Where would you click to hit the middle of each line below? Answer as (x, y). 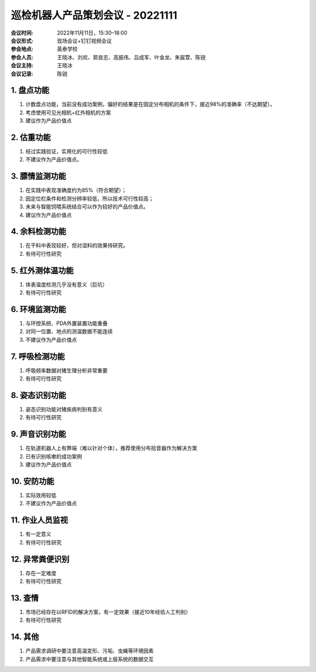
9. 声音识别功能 (39, 434)
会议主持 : (22, 66)
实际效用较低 (41, 495)
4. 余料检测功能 (39, 232)
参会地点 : (22, 49)
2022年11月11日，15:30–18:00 (92, 33)
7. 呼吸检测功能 (38, 356)
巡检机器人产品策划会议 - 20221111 (94, 15)
